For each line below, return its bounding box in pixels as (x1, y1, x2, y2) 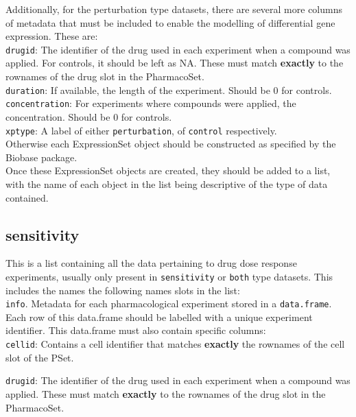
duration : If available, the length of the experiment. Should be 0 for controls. (5, 82, 332, 97)
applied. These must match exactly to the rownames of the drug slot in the (5, 386, 326, 401)
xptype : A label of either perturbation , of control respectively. (5, 123, 277, 137)
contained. (5, 190, 49, 204)
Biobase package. (5, 150, 78, 164)
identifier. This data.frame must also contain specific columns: (5, 323, 266, 337)
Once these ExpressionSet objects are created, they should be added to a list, (5, 163, 331, 178)
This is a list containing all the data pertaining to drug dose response (5, 256, 297, 270)
